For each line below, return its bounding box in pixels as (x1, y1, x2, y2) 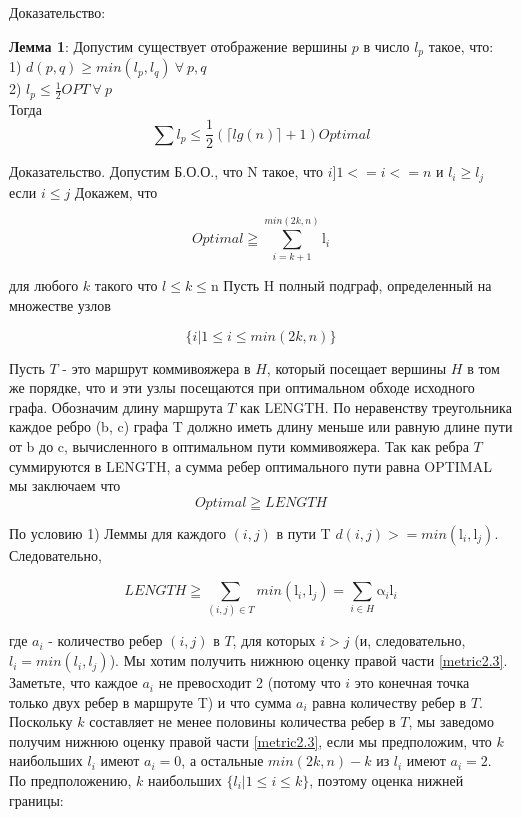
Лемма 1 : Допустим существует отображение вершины (9, 35, 348, 56)
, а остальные (181, 750, 264, 771)
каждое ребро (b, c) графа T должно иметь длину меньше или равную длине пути (9, 416, 513, 437)
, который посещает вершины (266, 357, 447, 378)
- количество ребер (48, 630, 163, 651)
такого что (94, 275, 158, 296)
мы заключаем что (9, 475, 121, 496)
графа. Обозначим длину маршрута (9, 396, 223, 417)
